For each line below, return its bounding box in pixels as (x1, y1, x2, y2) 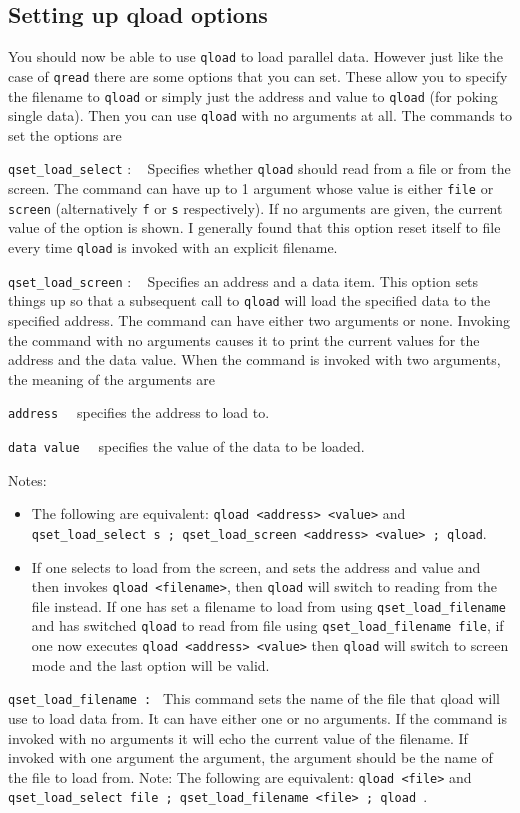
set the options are (8, 124, 122, 145)
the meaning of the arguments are (8, 368, 216, 389)
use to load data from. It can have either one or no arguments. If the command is (8, 708, 507, 729)
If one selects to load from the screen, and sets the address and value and (31, 556, 481, 577)
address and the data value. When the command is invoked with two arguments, (8, 349, 501, 370)
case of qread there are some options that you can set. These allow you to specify (8, 65, 508, 86)
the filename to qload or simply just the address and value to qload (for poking (8, 85, 498, 106)
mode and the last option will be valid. (31, 654, 270, 675)
